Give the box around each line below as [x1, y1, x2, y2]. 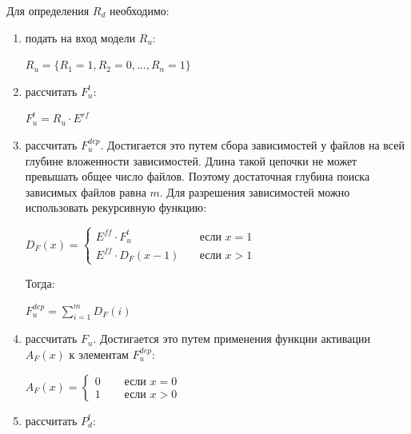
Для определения [6, 2, 90, 18]
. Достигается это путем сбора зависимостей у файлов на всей [100, 136, 405, 153]
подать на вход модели [25, 29, 136, 46]
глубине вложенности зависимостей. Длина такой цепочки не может [25, 152, 357, 169]
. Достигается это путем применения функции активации [93, 330, 370, 347]
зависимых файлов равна [25, 183, 146, 200]
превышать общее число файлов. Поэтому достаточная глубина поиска [25, 168, 370, 185]
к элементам [69, 345, 129, 362]
